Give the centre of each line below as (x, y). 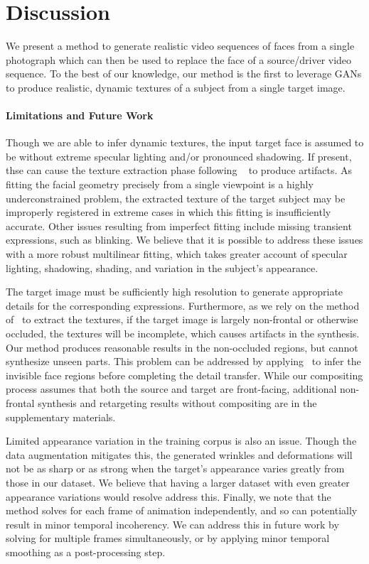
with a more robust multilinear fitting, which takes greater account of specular (177, 254)
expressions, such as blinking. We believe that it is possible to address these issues (184, 240)
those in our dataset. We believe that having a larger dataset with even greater (178, 482)
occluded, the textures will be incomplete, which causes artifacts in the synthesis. (183, 333)
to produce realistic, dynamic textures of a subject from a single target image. (176, 87)
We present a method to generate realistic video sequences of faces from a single (180, 46)
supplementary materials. (61, 417)
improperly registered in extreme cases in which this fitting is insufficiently (169, 212)
